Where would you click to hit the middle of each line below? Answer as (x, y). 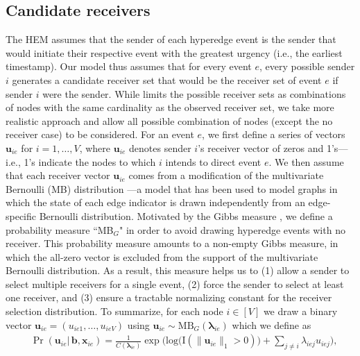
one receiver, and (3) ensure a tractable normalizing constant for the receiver (169, 297)
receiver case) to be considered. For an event (100, 134)
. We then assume (306, 161)
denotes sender (160, 147)
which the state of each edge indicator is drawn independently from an (155, 202)
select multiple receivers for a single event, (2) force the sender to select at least (175, 283)
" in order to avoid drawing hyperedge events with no (232, 229)
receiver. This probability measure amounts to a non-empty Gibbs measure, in (172, 243)
